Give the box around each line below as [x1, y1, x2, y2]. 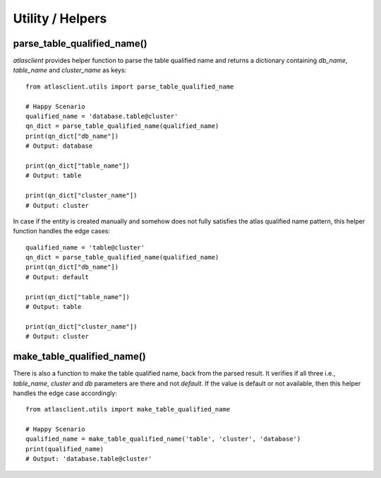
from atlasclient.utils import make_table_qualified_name [25, 405, 231, 414]
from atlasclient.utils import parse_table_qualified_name [25, 82, 234, 91]
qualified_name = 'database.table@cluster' [25, 112, 179, 120]
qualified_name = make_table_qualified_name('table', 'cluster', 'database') [25, 435, 301, 443]
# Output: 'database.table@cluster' [25, 455, 152, 463]
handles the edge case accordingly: [13, 389, 118, 397]
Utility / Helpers [13, 11, 107, 26]
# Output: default [25, 273, 90, 281]
